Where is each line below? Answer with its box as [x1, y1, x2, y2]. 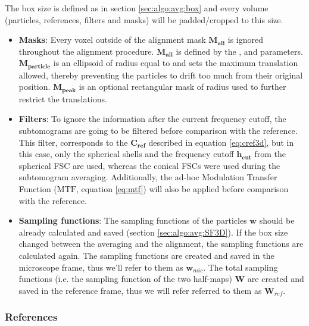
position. [18, 80, 51, 93]
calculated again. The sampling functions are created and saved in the [18, 249, 274, 261]
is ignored [227, 33, 264, 46]
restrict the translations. [18, 92, 107, 105]
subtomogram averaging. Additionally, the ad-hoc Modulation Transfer [18, 171, 277, 183]
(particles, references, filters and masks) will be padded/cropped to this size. [5, 13, 283, 26]
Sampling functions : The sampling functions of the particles [18, 214, 247, 227]
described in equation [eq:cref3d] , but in [148, 136, 294, 148]
